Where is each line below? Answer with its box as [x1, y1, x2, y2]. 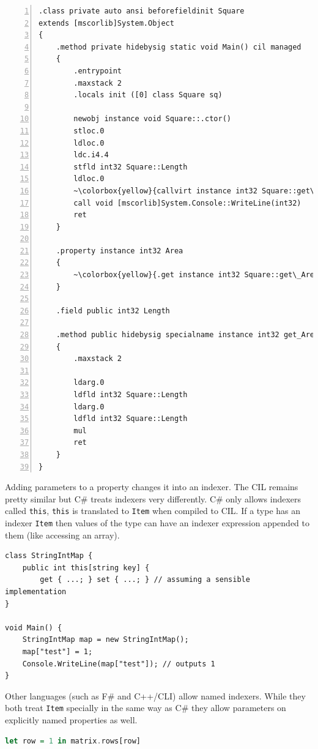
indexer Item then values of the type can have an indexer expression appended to [5, 516, 309, 529]
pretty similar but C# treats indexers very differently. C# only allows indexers [5, 492, 301, 505]
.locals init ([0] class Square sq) [73, 91, 223, 100]
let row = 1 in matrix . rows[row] [5, 736, 141, 745]
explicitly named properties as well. [5, 714, 138, 726]
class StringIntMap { [5, 551, 93, 561]
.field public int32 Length [56, 306, 170, 315]
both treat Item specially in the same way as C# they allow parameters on [5, 701, 286, 714]
